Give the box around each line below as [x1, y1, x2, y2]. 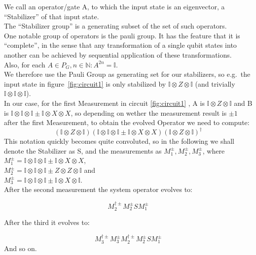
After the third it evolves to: [4, 217, 90, 227]
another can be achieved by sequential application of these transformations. [4, 49, 232, 60]
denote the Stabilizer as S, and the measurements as [4, 145, 162, 156]
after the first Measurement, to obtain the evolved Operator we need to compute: [4, 117, 250, 127]
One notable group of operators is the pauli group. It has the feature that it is [4, 30, 240, 40]
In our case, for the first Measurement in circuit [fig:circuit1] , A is [4, 97, 205, 108]
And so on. [4, 243, 37, 253]
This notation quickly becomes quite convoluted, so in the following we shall [4, 136, 234, 146]
